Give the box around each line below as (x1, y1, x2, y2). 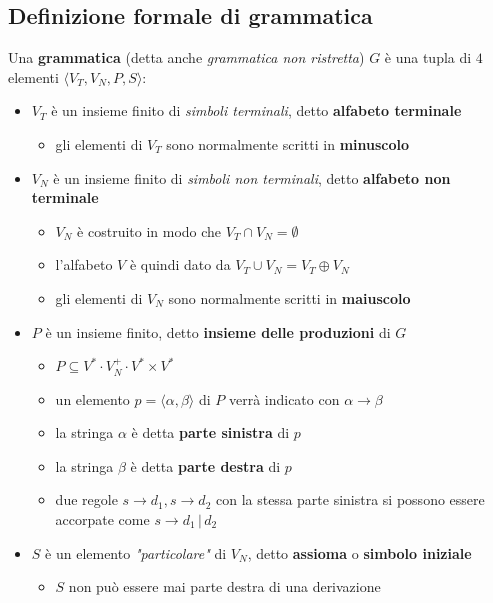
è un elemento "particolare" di (45, 542, 227, 563)
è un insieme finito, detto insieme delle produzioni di (45, 321, 391, 342)
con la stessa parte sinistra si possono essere (215, 489, 485, 510)
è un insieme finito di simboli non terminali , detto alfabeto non (53, 167, 451, 188)
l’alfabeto (55, 254, 113, 275)
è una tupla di (384, 47, 472, 68)
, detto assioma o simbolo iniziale (247, 542, 472, 563)
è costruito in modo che (77, 220, 222, 241)
